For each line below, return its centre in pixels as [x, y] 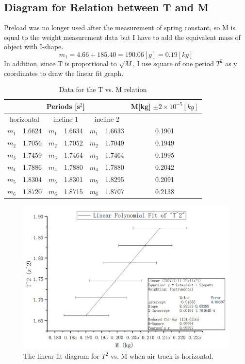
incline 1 [65, 118]
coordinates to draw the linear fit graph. [64, 73]
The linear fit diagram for [61, 356]
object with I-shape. [34, 46]
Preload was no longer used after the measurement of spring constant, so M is [120, 27]
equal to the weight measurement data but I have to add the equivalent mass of [122, 37]
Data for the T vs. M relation [103, 89]
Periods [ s [63, 106]
